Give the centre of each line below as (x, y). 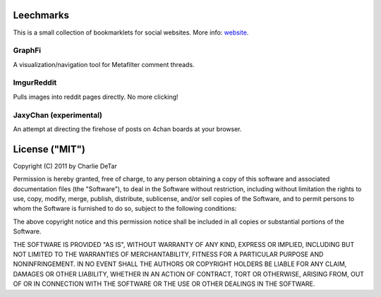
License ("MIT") (49, 149)
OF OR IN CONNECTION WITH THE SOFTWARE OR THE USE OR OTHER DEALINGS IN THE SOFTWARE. (164, 284)
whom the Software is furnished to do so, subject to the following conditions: (125, 209)
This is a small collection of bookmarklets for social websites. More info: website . (131, 32)
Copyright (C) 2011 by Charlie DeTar (65, 166)
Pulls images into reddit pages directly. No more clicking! (96, 97)
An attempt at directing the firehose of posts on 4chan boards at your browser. (128, 129)
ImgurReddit (35, 83)
